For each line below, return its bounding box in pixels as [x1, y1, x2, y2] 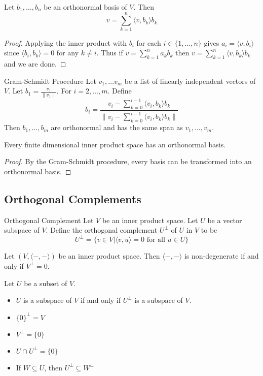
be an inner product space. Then [58, 250, 160, 261]
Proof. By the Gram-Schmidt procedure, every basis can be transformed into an [4, 156, 252, 167]
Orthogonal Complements [4, 191, 141, 206]
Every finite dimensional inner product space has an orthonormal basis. [4, 139, 226, 149]
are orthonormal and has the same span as [51, 122, 183, 133]
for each [136, 37, 161, 48]
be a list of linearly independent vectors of [124, 75, 256, 86]
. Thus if [96, 47, 123, 58]
